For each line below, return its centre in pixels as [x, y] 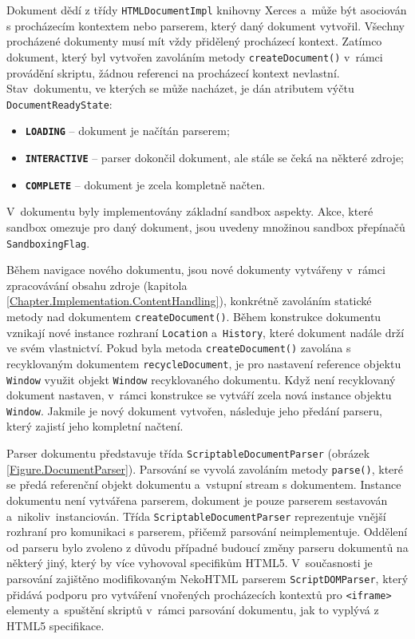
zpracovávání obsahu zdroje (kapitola [97, 285]
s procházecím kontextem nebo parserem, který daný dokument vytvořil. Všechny [206, 25]
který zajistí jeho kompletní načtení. [95, 426]
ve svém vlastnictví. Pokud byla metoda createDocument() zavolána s [179, 348]
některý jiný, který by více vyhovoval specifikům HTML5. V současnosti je [190, 563]
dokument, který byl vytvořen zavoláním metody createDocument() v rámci [195, 56]
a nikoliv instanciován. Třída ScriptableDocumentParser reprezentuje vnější [196, 516]
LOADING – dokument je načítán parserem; [127, 131]
